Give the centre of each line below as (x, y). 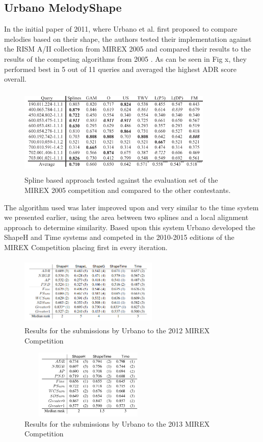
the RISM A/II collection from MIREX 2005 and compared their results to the (127, 49)
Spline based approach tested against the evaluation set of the (121, 180)
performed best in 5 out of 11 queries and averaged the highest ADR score (120, 69)
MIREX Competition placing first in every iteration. (86, 247)
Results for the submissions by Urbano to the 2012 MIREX (117, 330)
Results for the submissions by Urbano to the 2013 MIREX (117, 423)
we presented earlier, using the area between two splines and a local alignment (126, 217)
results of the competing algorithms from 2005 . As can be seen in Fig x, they (125, 58)
